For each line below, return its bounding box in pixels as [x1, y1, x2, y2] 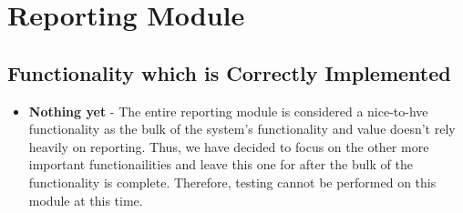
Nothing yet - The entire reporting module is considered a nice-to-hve [28, 101, 428, 120]
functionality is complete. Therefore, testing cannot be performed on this [28, 172, 437, 191]
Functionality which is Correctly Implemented [7, 58, 451, 86]
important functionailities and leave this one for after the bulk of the [28, 155, 413, 174]
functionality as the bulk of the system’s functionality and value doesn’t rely [28, 119, 456, 138]
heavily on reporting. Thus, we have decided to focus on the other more [28, 137, 429, 156]
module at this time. [28, 190, 143, 209]
